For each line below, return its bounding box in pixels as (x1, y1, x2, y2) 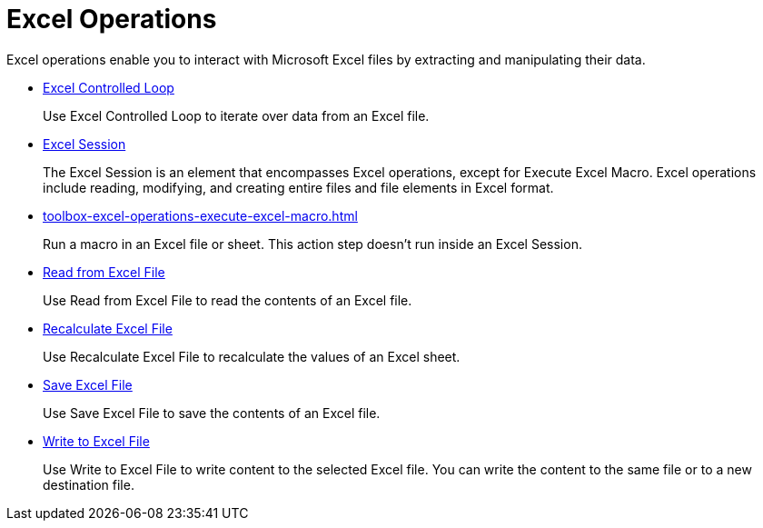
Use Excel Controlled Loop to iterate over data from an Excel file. (43, 107, 430, 124)
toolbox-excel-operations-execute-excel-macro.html (43, 207, 358, 224)
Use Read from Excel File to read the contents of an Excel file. (43, 292, 412, 308)
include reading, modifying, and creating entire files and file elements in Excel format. (43, 179, 554, 195)
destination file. (43, 476, 134, 493)
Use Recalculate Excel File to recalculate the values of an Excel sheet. (43, 348, 461, 364)
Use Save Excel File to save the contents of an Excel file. (43, 404, 381, 421)
